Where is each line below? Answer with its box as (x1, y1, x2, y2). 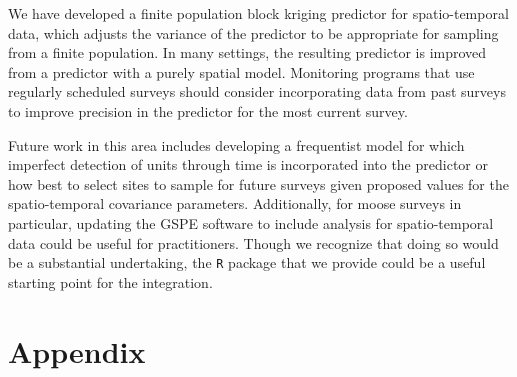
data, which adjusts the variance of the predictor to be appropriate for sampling (8, 22, 499, 43)
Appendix (8, 330, 146, 371)
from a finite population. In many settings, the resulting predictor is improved (8, 42, 487, 63)
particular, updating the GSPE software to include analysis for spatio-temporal (8, 212, 494, 233)
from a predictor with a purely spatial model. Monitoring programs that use (8, 61, 475, 82)
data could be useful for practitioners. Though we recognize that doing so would (8, 232, 499, 253)
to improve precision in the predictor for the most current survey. (8, 100, 408, 121)
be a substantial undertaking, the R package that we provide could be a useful (8, 252, 486, 273)
